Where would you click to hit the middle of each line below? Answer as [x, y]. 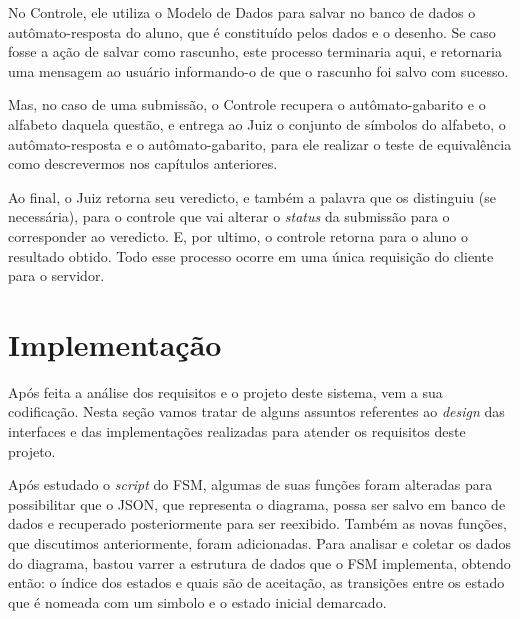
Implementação [115, 343]
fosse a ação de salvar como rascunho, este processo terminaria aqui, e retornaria [255, 51]
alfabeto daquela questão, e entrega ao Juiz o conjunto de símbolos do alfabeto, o [257, 123]
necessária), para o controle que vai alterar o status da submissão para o [229, 216]
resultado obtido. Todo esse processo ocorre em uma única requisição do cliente [251, 255]
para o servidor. [56, 275]
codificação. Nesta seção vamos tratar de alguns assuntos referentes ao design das [256, 411]
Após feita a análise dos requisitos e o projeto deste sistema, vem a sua [225, 391]
